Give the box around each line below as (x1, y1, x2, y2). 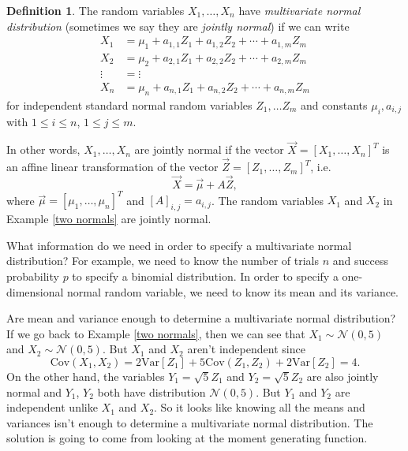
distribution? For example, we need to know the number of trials (6, 252, 320, 269)
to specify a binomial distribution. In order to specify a (72, 268, 339, 285)
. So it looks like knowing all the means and (154, 399, 365, 416)
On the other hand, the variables (6, 367, 165, 384)
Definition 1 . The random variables (6, 2, 185, 18)
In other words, (6, 141, 80, 158)
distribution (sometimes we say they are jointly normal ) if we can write (6, 17, 350, 34)
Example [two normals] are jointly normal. (6, 211, 211, 227)
